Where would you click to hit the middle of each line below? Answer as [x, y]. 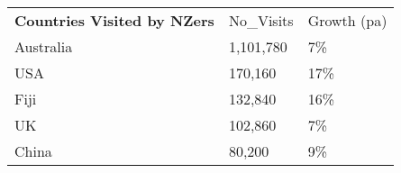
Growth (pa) [347, 20]
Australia [44, 46]
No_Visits [261, 20]
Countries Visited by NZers [114, 20]
